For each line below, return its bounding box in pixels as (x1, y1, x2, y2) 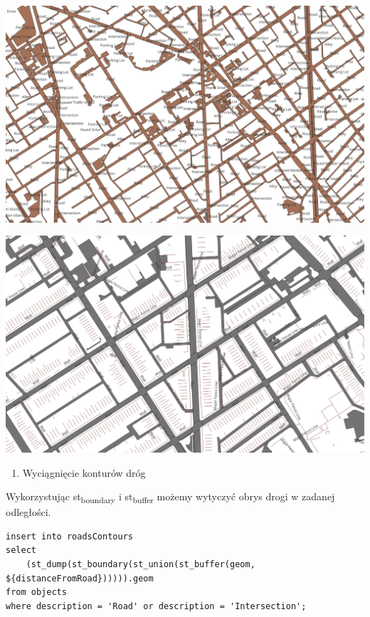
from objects (6, 587, 67, 598)
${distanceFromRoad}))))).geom (6, 573, 154, 584)
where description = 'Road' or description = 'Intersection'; (6, 601, 307, 611)
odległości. (6, 505, 51, 520)
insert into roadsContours (6, 531, 133, 542)
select (6, 545, 36, 556)
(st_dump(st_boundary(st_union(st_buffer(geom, (26, 559, 255, 569)
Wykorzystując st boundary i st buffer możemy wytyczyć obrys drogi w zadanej (6, 489, 335, 505)
